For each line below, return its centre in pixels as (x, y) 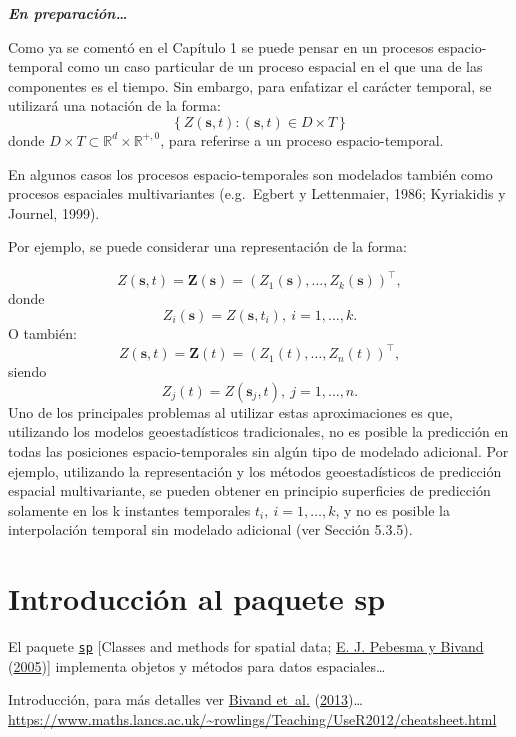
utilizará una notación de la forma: (114, 105)
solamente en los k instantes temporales (129, 509)
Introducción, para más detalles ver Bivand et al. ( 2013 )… (185, 699)
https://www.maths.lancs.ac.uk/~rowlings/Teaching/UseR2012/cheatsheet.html (252, 718)
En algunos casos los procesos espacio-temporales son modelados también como (250, 173)
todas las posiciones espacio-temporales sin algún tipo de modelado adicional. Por (258, 450)
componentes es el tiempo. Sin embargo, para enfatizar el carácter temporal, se (250, 85)
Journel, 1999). (54, 212)
